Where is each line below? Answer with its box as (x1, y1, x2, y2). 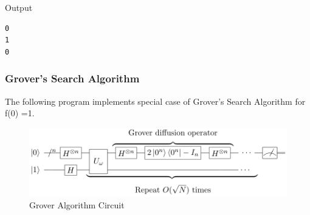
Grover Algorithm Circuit (29, 199, 125, 211)
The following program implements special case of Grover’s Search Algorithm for (5, 94, 306, 107)
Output (5, 1, 33, 13)
